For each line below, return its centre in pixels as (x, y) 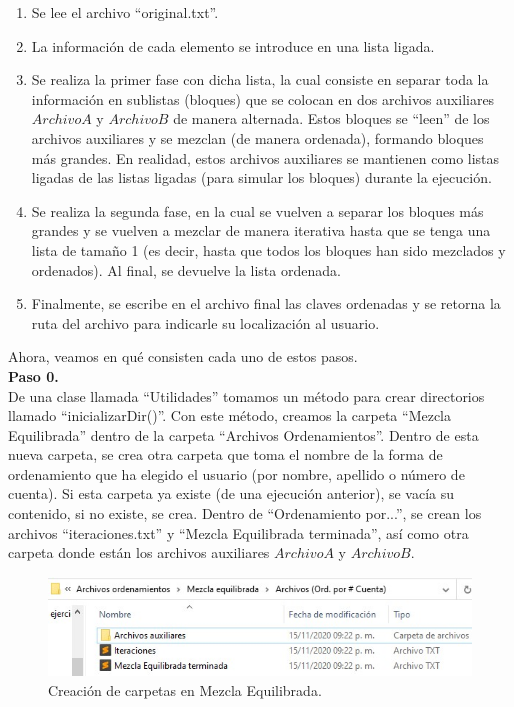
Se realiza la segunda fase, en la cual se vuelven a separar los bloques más (257, 210)
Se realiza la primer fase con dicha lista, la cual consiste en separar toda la (260, 79)
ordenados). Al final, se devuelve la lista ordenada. (186, 269)
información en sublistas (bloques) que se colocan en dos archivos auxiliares (263, 98)
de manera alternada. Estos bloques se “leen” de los (331, 118)
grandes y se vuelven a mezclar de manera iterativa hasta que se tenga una (261, 230)
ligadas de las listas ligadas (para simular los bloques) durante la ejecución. (261, 177)
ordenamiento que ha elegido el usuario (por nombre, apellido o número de (236, 473)
